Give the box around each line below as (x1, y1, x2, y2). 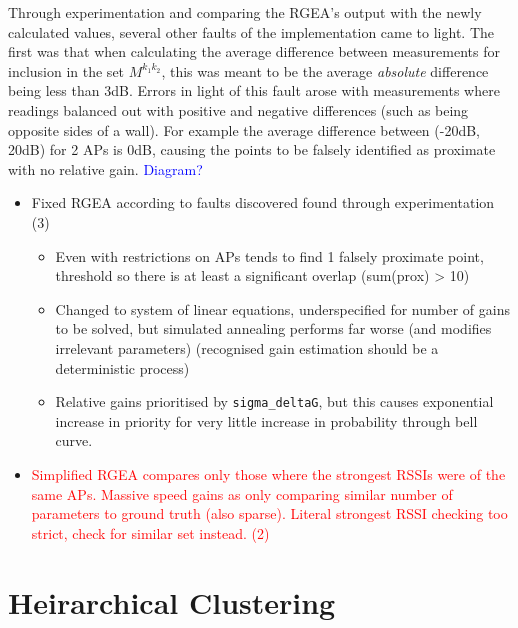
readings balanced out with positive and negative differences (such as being (8, 99, 469, 120)
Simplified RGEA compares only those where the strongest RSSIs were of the (31, 463, 506, 484)
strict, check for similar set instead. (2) (31, 522, 270, 543)
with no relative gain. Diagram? (8, 158, 203, 179)
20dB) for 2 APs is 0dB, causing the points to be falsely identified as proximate (8, 139, 496, 160)
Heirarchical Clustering (8, 581, 336, 622)
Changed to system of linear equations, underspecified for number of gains (55, 298, 510, 319)
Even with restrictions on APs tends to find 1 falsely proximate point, (55, 245, 484, 266)
